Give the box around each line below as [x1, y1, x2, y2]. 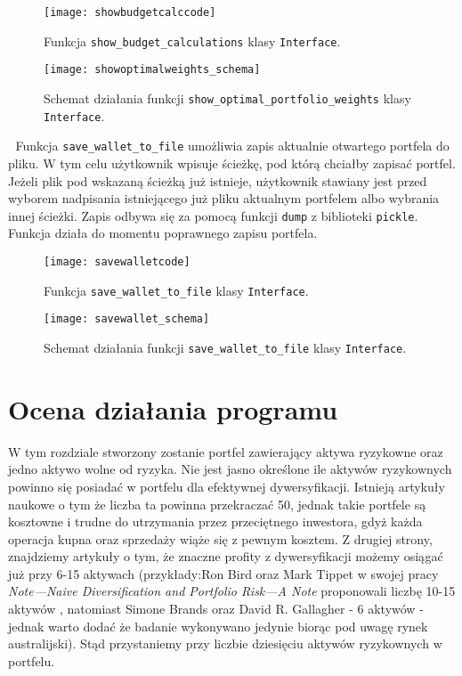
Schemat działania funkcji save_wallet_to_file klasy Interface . [44, 338, 407, 356]
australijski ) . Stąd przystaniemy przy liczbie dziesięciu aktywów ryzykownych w [8, 634, 442, 653]
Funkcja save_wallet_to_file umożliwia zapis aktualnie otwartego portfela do [15, 136, 450, 155]
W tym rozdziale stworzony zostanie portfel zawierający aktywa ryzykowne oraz [8, 442, 443, 460]
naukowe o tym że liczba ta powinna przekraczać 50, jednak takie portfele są [8, 494, 426, 513]
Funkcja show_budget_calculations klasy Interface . [44, 31, 341, 50]
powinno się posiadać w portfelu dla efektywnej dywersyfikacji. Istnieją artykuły [8, 476, 445, 495]
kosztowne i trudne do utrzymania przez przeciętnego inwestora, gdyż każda [8, 512, 423, 531]
